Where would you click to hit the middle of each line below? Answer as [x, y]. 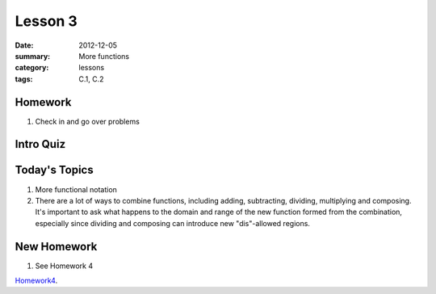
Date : [24, 45]
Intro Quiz [40, 144]
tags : [24, 79]
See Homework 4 [64, 266]
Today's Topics [54, 170]
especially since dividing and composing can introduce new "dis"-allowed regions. [173, 223]
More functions [104, 56]
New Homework [56, 246]
